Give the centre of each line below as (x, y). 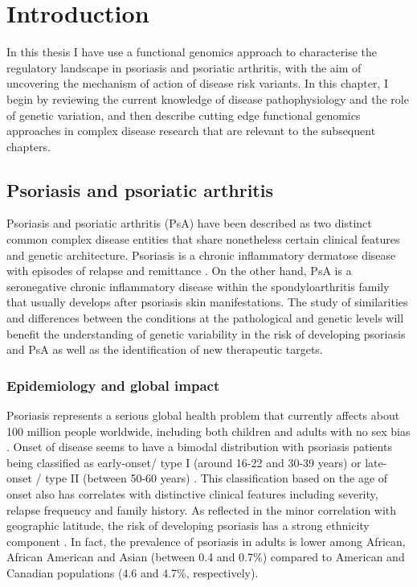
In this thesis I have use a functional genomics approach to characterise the (192, 52)
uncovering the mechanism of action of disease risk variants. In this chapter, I (198, 83)
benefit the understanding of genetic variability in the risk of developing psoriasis (206, 333)
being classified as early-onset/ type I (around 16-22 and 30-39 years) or (184, 462)
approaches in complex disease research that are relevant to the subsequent (191, 131)
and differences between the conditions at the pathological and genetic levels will (205, 318)
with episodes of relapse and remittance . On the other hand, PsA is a (179, 271)
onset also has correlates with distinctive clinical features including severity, (192, 494)
